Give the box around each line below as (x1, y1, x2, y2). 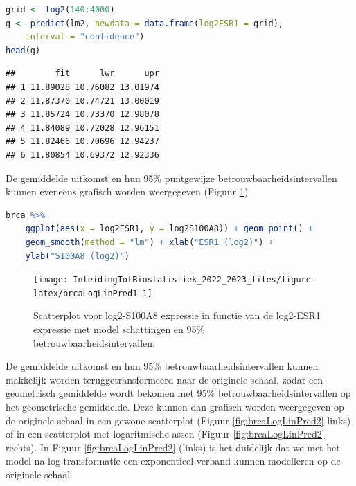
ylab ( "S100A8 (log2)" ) (25, 251, 130, 261)
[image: (33, 275, 69, 285)
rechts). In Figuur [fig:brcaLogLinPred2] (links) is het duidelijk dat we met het (6, 440, 340, 454)
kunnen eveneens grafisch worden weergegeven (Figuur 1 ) (6, 184, 249, 199)
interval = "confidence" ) (25, 32, 145, 42)
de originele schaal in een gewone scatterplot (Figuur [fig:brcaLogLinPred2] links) (6, 413, 351, 427)
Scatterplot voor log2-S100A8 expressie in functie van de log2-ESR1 (33, 308, 321, 323)
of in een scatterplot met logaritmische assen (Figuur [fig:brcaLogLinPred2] (6, 426, 325, 441)
